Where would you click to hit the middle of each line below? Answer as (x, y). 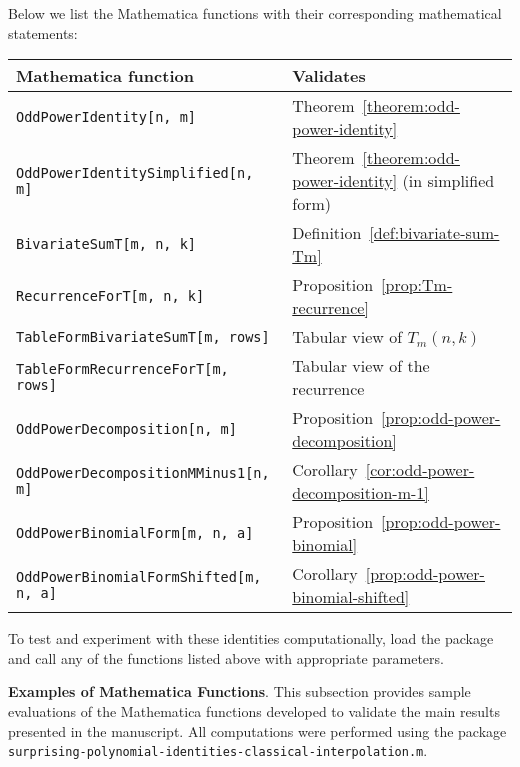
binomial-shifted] (351, 597)
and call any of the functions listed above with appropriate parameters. (226, 657)
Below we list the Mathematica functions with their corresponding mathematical (255, 13)
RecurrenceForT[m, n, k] (110, 296)
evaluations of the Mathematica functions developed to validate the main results (254, 710)
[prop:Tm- (417, 285)
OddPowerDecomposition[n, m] (126, 429)
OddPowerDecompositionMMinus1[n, (143, 473)
